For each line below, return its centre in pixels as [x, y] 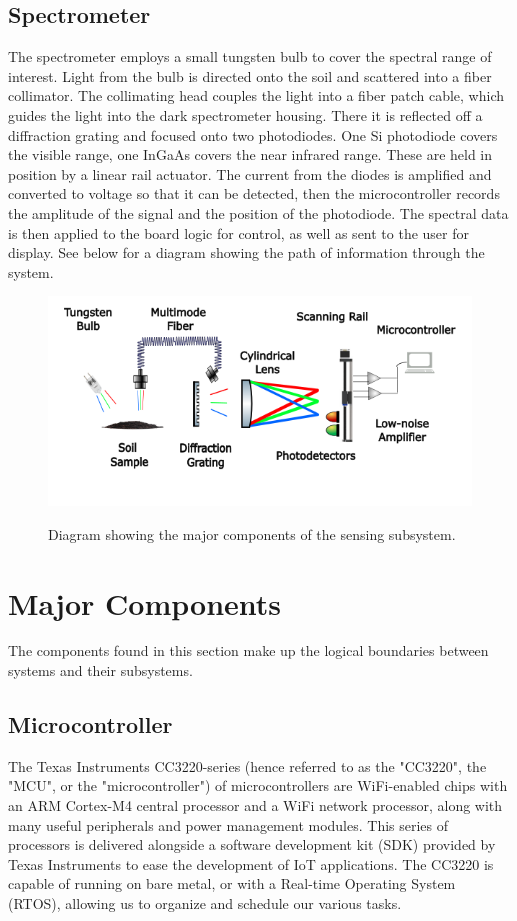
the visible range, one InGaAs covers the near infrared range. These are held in [250, 154]
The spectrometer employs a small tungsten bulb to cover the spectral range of [250, 56]
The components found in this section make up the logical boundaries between [248, 650]
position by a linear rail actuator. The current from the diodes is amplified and [250, 173]
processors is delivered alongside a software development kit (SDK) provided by [252, 844]
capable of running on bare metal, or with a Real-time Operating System [232, 883]
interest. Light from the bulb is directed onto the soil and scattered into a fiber [250, 75]
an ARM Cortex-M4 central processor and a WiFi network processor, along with [255, 805]
